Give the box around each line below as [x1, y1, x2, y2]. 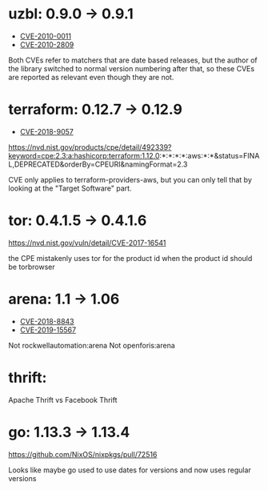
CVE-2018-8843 [19, 316, 74, 326]
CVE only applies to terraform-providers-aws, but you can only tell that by [8, 175, 252, 184]
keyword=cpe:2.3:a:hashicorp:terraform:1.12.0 [8, 151, 160, 160]
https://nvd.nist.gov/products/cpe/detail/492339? [8, 142, 172, 152]
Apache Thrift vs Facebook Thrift [8, 395, 118, 404]
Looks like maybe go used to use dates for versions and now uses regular [8, 465, 252, 475]
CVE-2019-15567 [19, 325, 77, 335]
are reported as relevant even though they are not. [8, 72, 174, 82]
